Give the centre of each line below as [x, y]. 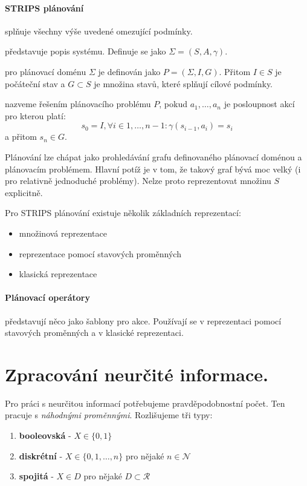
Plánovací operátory [47, 297]
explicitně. [24, 192]
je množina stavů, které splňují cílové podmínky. [183, 83]
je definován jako [129, 71]
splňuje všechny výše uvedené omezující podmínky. [99, 31]
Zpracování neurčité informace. [137, 374]
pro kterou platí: [35, 115]
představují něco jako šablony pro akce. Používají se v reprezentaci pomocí [143, 320]
